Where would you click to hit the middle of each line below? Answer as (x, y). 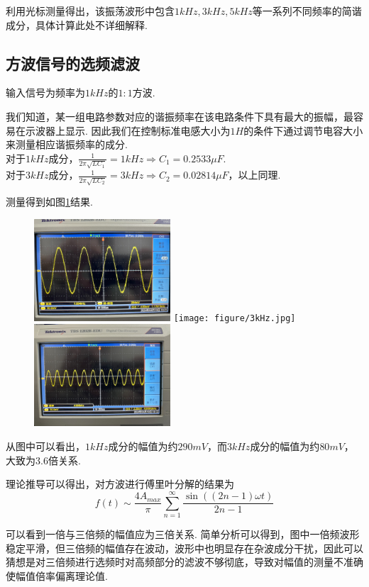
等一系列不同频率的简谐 (307, 11)
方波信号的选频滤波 (73, 63)
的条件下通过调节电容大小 (303, 130)
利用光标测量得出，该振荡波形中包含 (90, 11)
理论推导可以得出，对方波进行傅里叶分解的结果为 (120, 484)
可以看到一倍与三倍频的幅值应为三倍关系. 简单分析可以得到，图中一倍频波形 (183, 533)
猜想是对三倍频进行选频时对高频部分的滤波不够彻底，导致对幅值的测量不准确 (184, 562)
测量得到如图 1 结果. (49, 202)
